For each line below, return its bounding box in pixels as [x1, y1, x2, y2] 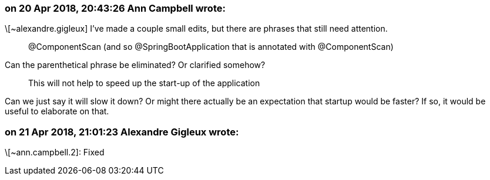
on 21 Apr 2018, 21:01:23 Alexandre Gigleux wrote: [5, 125, 239, 138]
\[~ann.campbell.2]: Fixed [5, 147, 105, 158]
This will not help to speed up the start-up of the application [28, 78, 260, 89]
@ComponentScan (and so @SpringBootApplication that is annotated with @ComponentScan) [28, 42, 394, 52]
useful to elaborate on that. [5, 106, 109, 117]
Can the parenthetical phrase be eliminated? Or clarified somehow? [5, 60, 266, 70]
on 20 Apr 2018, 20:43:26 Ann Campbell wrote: [5, 2, 226, 14]
